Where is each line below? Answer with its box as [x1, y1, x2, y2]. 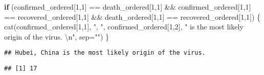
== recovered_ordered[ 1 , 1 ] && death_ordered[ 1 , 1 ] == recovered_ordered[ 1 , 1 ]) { [4, 11, 261, 22]
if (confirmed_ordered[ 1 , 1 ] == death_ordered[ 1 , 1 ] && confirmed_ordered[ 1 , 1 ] [4, 2, 251, 12]
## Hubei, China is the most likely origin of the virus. [4, 49, 206, 57]
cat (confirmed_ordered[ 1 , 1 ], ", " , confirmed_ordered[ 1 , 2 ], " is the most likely [4, 21, 244, 32]
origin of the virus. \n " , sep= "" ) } [4, 31, 109, 42]
